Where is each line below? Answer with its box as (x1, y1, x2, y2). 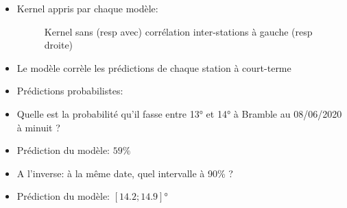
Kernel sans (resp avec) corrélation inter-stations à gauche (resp (44, 24, 313, 38)
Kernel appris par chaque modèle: (16, 1, 158, 15)
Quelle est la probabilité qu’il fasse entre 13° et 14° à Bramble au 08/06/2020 (16, 106, 342, 120)
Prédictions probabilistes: (16, 83, 123, 98)
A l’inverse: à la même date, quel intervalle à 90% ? (16, 166, 233, 180)
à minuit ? (16, 120, 60, 134)
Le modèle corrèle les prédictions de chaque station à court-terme (16, 60, 291, 75)
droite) (44, 38, 73, 52)
